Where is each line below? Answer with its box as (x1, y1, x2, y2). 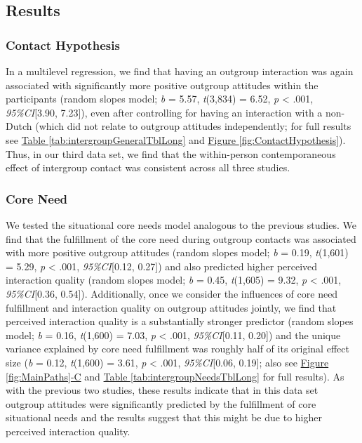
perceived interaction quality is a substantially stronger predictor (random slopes (6, 314, 354, 329)
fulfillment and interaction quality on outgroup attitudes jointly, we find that (6, 300, 337, 315)
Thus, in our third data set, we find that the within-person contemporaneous (6, 146, 336, 161)
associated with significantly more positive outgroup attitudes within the (6, 77, 319, 92)
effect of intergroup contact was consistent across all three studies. (6, 160, 290, 175)
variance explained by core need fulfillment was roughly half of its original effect (6, 341, 349, 356)
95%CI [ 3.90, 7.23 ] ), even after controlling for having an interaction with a (6, 105, 323, 119)
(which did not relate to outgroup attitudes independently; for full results (35, 119, 351, 133)
